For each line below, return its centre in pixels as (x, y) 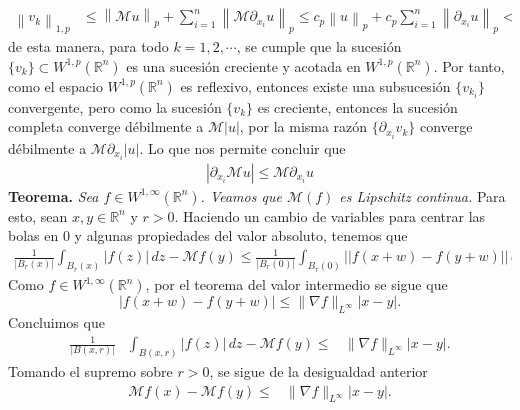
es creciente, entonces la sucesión (357, 106)
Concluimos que (56, 322)
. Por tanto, (469, 65)
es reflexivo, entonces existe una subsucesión (315, 85)
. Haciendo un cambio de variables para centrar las (330, 215)
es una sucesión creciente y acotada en (243, 65)
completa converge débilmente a (106, 126)
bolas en (33, 235)
